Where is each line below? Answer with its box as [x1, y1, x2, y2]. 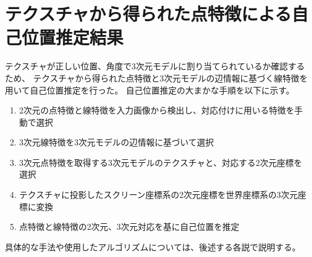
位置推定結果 [22, 25, 124, 49]
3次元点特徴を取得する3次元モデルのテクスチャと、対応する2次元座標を [19, 156, 302, 168]
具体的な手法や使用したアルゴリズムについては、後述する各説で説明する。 [5, 240, 301, 253]
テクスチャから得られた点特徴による [5, 1, 292, 26]
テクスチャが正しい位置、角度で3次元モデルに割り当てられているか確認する [5, 60, 305, 72]
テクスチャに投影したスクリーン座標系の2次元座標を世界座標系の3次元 [19, 188, 298, 201]
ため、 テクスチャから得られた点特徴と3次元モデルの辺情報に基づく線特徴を [5, 71, 308, 84]
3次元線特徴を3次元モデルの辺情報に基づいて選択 [19, 136, 214, 148]
